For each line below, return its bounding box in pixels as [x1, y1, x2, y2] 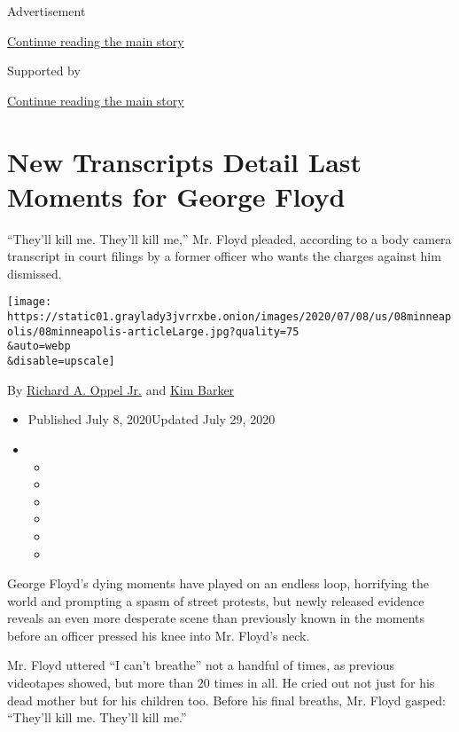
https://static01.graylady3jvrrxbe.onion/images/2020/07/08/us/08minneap [7, 311, 452, 324]
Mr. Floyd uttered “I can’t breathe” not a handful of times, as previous [7, 656, 394, 674]
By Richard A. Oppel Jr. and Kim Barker [7, 380, 235, 398]
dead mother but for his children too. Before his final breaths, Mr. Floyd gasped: [7, 690, 446, 709]
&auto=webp [7, 340, 71, 353]
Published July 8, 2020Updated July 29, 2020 [27, 410, 276, 429]
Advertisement [7, 2, 86, 20]
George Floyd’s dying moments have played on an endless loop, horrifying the [7, 574, 429, 593]
